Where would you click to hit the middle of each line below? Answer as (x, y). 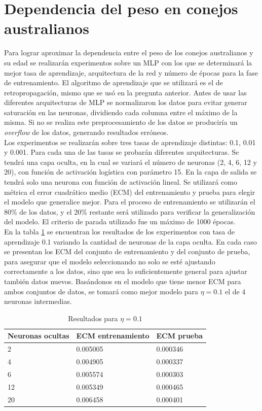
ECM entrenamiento (113, 336)
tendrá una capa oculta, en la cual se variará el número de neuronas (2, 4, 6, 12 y (130, 162)
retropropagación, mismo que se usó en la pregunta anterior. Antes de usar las (125, 92)
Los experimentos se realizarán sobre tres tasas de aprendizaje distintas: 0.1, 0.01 (130, 142)
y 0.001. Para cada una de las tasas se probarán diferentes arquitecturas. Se (122, 152)
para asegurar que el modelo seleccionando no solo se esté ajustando (110, 261)
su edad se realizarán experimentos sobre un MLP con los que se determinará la (128, 62)
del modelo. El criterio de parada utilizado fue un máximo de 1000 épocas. (120, 221)
